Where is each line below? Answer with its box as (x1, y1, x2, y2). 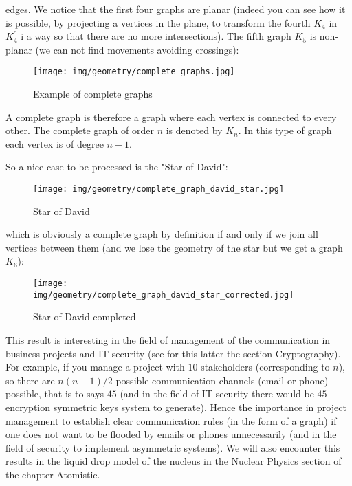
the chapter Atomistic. (5, 467, 100, 481)
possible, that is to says (5, 386, 104, 401)
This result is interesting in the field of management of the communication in (5, 332, 331, 346)
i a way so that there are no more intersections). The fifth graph (21, 29, 291, 43)
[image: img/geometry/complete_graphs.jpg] (33, 67, 235, 77)
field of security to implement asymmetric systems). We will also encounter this (5, 440, 340, 454)
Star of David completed (33, 309, 136, 324)
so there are (5, 373, 55, 387)
